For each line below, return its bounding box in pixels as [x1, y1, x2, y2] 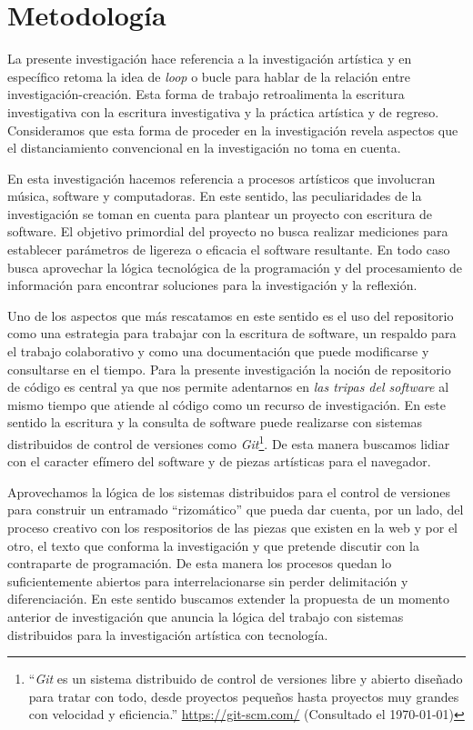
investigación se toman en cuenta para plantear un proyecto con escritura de [7, 204, 433, 223]
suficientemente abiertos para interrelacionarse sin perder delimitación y [7, 571, 408, 590]
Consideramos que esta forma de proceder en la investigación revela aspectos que [7, 120, 458, 139]
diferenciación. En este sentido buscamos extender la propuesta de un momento [7, 589, 450, 608]
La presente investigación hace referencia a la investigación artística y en [7, 49, 412, 68]
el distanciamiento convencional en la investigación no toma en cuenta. [7, 138, 401, 157]
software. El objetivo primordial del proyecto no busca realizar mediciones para [7, 222, 448, 241]
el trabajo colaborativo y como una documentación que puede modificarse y [7, 342, 429, 361]
